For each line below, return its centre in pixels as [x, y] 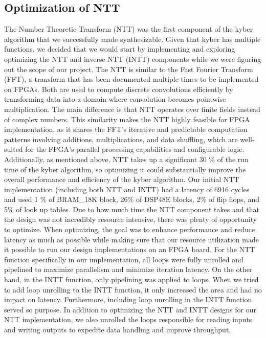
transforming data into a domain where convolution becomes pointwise [115, 99]
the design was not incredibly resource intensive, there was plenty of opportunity [131, 219]
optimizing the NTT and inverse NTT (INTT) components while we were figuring [133, 59]
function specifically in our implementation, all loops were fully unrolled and [124, 259]
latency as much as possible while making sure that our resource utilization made [131, 239]
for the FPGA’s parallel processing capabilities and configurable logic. [135, 149]
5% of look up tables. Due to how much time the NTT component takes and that [132, 209]
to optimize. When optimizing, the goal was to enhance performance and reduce [130, 229]
